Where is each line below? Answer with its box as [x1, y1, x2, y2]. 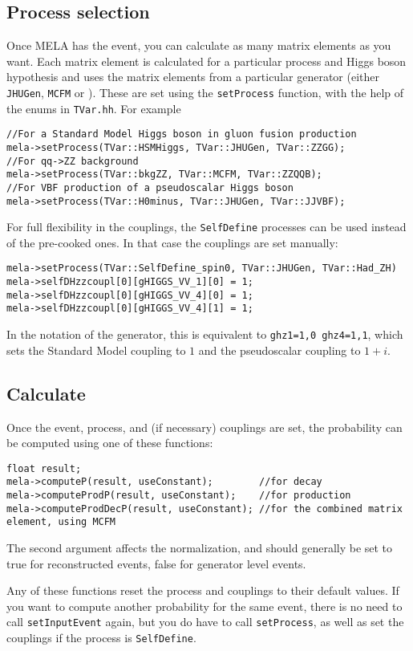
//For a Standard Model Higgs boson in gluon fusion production [6, 128, 357, 140]
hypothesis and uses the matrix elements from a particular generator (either [6, 68, 379, 85]
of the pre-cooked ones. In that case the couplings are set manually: [6, 234, 338, 250]
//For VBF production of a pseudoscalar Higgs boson [6, 181, 294, 193]
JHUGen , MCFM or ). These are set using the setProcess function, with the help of [6, 83, 404, 100]
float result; [6, 462, 82, 474]
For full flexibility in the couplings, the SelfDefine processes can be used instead [6, 218, 407, 235]
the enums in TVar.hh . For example [6, 100, 181, 116]
